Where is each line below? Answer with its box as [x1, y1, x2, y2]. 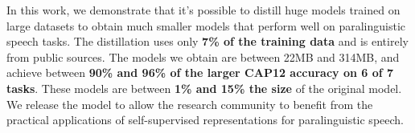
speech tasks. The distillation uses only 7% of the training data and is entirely [6, 33, 409, 50]
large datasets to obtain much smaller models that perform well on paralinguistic [6, 17, 406, 34]
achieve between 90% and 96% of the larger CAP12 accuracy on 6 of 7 [6, 64, 394, 81]
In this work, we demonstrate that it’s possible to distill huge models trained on [6, 2, 401, 18]
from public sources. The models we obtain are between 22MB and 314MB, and [6, 48, 400, 65]
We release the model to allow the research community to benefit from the [6, 95, 373, 112]
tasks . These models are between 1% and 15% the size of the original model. [6, 79, 402, 96]
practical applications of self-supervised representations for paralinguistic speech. [6, 111, 404, 128]
